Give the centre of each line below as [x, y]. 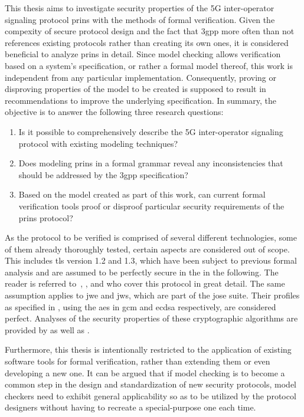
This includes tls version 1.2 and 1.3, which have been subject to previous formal [151, 260]
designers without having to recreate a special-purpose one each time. [130, 407]
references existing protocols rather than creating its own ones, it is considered [147, 42]
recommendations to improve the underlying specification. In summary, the [141, 100]
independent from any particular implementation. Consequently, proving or [141, 77]
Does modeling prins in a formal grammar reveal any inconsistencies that [151, 163]
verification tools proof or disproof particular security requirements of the [151, 206]
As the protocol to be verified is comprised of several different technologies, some [151, 237]
